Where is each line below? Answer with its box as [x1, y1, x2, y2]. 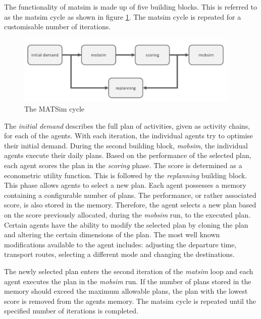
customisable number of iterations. [4, 21, 111, 32]
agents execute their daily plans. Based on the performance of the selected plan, [4, 150, 251, 161]
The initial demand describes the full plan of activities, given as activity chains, [4, 120, 250, 131]
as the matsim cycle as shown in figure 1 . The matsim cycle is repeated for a [4, 11, 241, 22]
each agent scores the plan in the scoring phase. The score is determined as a [4, 160, 242, 171]
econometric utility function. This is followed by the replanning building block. [4, 170, 247, 180]
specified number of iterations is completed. [4, 305, 138, 316]
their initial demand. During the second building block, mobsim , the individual [4, 140, 248, 150]
